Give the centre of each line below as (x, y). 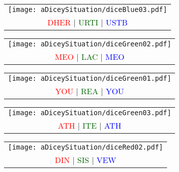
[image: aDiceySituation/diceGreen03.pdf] (90, 113)
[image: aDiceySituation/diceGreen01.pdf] (90, 78)
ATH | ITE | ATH (90, 125)
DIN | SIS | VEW (86, 160)
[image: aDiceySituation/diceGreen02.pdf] (90, 44)
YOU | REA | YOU (89, 91)
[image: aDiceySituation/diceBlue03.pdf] (88, 9)
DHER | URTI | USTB (88, 22)
